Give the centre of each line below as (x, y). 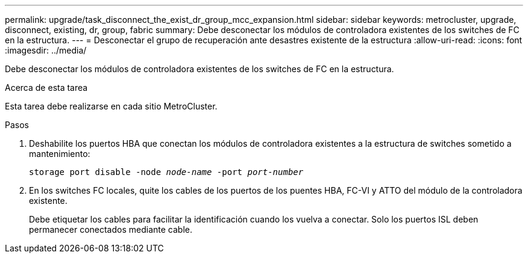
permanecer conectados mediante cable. (111, 229)
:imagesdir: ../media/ (46, 50)
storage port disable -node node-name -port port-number (166, 172)
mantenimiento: (60, 154)
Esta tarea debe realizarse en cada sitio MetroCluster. (111, 106)
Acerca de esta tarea (46, 88)
